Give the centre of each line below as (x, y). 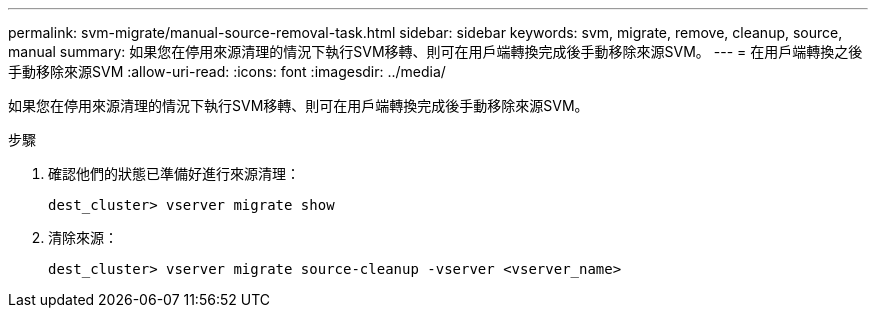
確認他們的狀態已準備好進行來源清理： (174, 173)
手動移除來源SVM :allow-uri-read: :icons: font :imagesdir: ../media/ (227, 71)
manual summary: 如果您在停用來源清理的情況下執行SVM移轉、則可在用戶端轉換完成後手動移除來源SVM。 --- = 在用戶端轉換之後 (435, 51)
